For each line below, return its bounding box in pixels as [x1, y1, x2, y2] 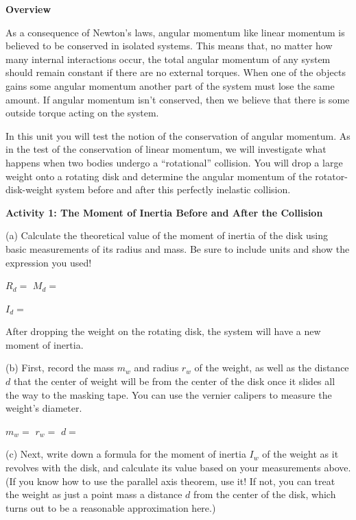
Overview [5, 2, 51, 16]
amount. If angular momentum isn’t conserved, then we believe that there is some [5, 92, 350, 106]
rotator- [315, 169, 348, 183]
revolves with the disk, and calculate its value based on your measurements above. [5, 460, 351, 475]
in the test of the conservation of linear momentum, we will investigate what [5, 142, 327, 156]
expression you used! [5, 255, 92, 269]
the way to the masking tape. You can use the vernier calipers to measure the [5, 387, 332, 401]
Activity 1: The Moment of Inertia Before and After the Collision [5, 205, 323, 219]
